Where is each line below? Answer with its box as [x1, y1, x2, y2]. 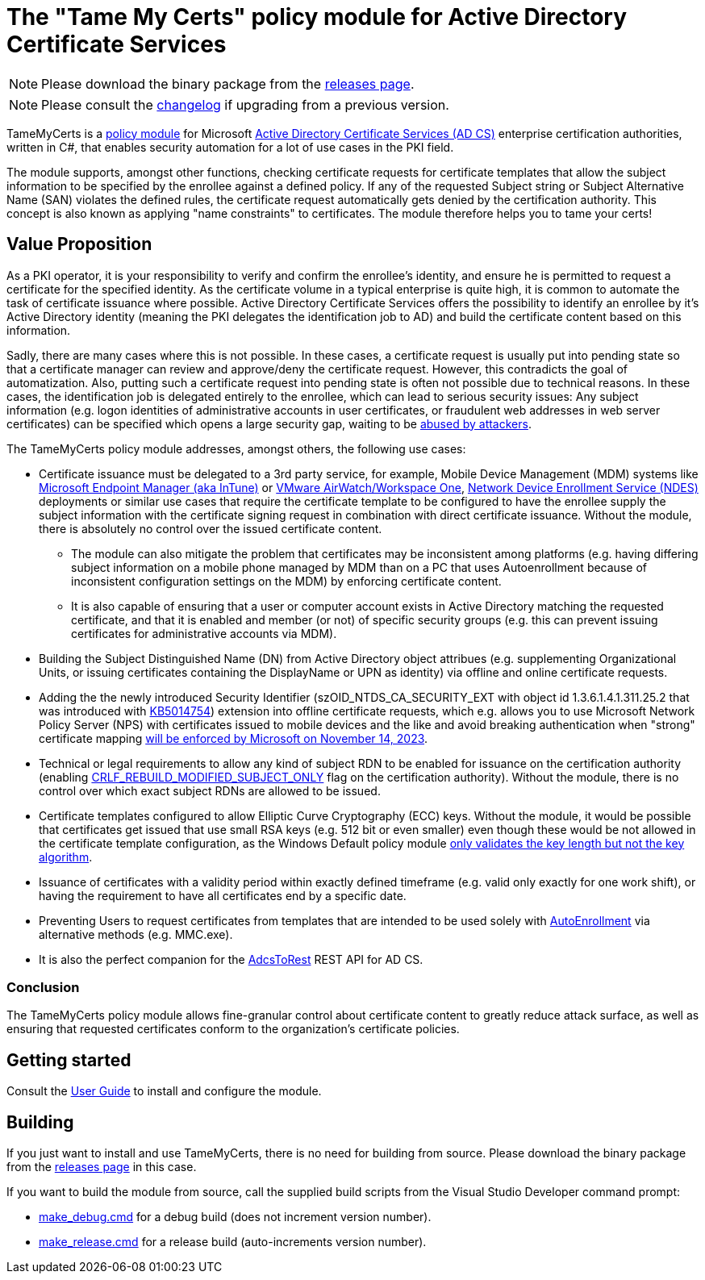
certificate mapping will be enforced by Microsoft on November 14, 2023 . [39, 731, 428, 745]
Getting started [6, 1049, 131, 1070]
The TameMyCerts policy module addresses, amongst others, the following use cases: [6, 441, 466, 456]
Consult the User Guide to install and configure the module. [6, 1084, 322, 1099]
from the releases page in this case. [6, 1160, 197, 1174]
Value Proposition [6, 234, 152, 255]
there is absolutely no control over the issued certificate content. [39, 521, 382, 536]
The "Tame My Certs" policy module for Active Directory [6, 3, 628, 31]
